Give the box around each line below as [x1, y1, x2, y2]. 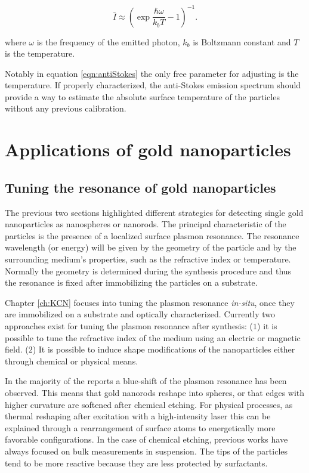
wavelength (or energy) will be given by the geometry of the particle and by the [5, 241, 296, 253]
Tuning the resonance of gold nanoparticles [5, 178, 276, 196]
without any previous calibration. [5, 102, 126, 115]
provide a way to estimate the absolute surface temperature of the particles [5, 90, 280, 103]
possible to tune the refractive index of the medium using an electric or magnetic [5, 331, 301, 344]
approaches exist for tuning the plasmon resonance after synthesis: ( [5, 319, 254, 332]
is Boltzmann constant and [193, 35, 291, 48]
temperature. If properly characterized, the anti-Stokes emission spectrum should [5, 79, 301, 91]
